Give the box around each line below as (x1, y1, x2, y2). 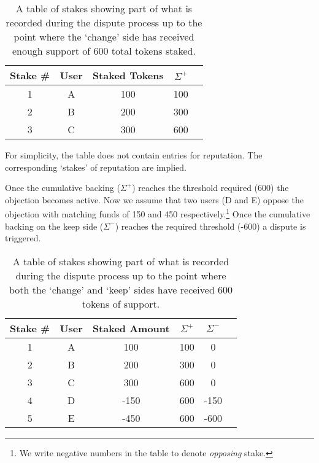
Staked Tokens (92, 68, 164, 82)
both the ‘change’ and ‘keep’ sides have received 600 (9, 282, 233, 297)
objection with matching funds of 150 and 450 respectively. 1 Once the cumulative (5, 206, 310, 220)
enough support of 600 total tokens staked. (12, 44, 196, 58)
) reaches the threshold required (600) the (132, 181, 289, 194)
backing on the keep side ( (5, 219, 104, 232)
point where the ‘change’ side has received (13, 29, 194, 44)
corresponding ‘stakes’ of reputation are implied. (5, 160, 186, 173)
